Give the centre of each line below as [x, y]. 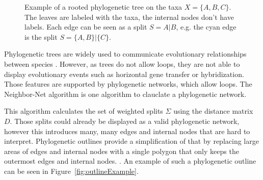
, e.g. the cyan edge [206, 27]
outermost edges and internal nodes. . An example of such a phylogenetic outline [130, 161]
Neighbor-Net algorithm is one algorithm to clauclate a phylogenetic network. [125, 94]
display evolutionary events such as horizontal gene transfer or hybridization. [124, 74]
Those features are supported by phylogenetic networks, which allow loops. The [128, 84]
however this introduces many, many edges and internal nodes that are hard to [127, 131]
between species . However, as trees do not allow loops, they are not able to [122, 63]
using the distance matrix [213, 111]
